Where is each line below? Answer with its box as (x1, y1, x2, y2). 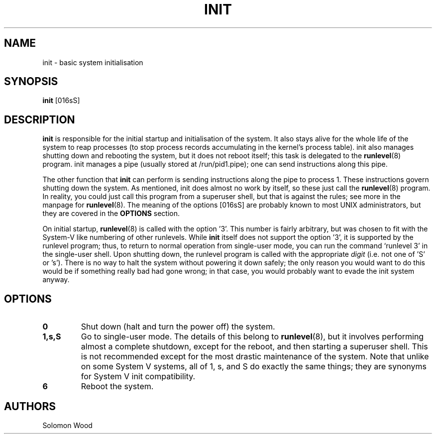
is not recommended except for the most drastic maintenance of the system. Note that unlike (81, 351, 429, 362)
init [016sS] (42, 96, 80, 105)
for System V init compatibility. (81, 371, 196, 382)
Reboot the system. (81, 381, 154, 392)
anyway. (42, 275, 70, 284)
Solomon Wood (42, 421, 93, 430)
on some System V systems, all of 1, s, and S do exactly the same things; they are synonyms (81, 361, 427, 372)
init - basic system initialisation (42, 58, 143, 67)
